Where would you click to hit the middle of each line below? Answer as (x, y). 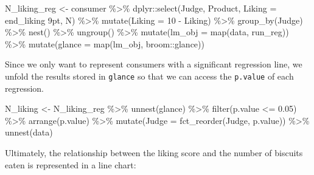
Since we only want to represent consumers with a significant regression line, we (154, 64)
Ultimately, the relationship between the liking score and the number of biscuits (154, 153)
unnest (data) (29, 132)
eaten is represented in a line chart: (71, 164)
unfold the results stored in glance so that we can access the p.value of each (149, 76)
